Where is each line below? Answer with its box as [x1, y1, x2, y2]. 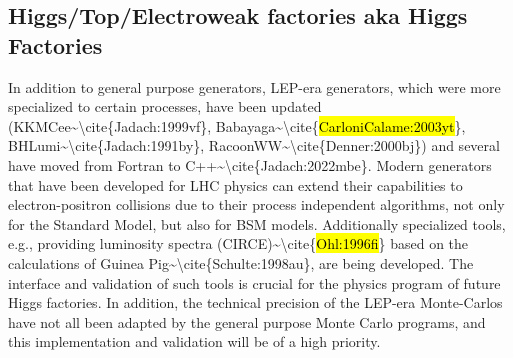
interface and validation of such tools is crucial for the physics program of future [8, 272, 501, 293]
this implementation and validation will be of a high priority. [8, 331, 381, 352]
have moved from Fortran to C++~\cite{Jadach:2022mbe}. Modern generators [8, 154, 492, 175]
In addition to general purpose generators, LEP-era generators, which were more [8, 76, 501, 97]
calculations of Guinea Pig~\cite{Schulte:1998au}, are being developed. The [8, 252, 474, 273]
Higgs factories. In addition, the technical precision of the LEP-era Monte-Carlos [8, 292, 503, 313]
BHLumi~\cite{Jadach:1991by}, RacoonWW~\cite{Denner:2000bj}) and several [8, 135, 500, 156]
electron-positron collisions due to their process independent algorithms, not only [8, 194, 505, 215]
